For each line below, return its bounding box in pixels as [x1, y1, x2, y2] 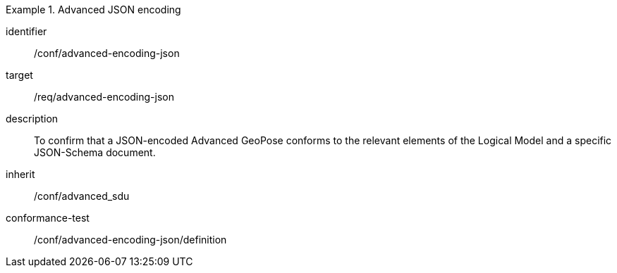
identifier [6, 25, 47, 37]
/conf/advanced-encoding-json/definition [34, 234, 227, 246]
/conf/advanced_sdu [34, 190, 130, 202]
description [6, 113, 59, 125]
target [6, 69, 33, 81]
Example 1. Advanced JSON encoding [6, 4, 181, 15]
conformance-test [6, 212, 90, 224]
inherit [6, 168, 35, 180]
